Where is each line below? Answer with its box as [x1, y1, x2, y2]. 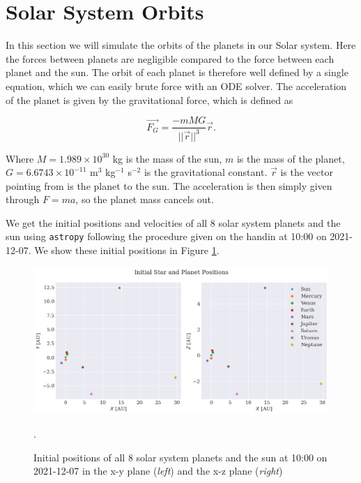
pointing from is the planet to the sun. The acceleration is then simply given [6, 178, 332, 193]
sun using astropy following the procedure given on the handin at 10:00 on [6, 229, 327, 244]
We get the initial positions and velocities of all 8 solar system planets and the [6, 215, 341, 230]
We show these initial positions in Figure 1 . [34, 243, 220, 258]
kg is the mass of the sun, [112, 151, 222, 165]
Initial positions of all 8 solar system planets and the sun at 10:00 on [33, 449, 328, 464]
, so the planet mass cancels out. [75, 192, 214, 207]
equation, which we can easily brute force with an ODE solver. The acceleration [6, 78, 347, 93]
